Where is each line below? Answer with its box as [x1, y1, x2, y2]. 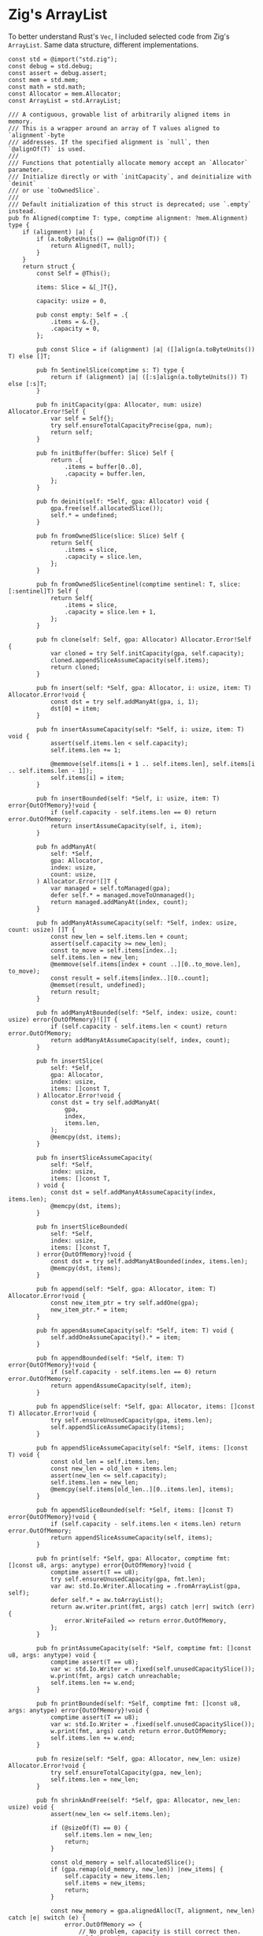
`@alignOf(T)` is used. [8, 144, 87, 153]
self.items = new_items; [64, 1879, 146, 1887]
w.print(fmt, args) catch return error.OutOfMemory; [50, 1727, 227, 1735]
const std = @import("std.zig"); [8, 55, 118, 63]
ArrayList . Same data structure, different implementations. [8, 39, 199, 49]
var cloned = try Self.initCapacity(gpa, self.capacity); [50, 649, 245, 657]
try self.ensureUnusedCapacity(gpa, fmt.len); [50, 1575, 206, 1583]
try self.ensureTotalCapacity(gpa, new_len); [50, 1769, 202, 1777]
